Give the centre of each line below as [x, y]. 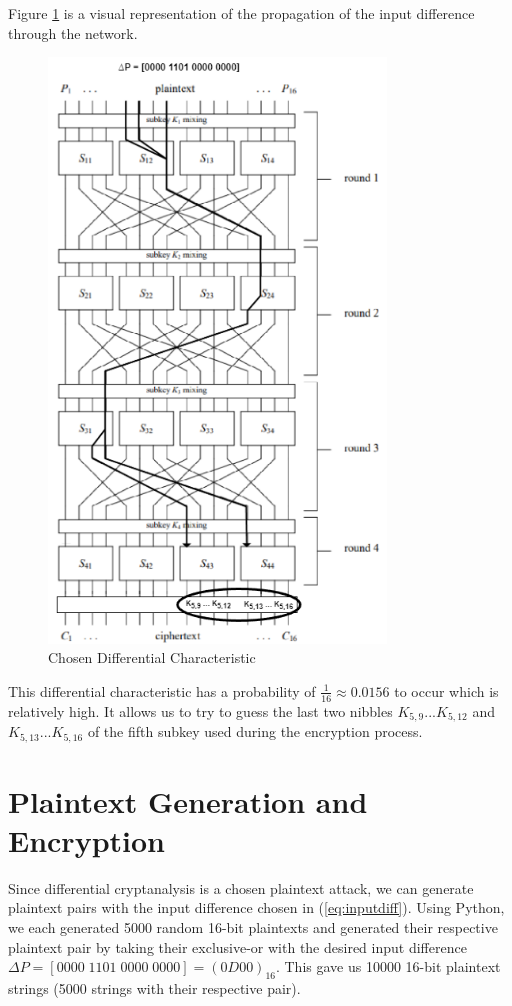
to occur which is [446, 690]
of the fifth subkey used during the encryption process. [255, 731]
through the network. [73, 32]
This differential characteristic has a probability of [162, 690]
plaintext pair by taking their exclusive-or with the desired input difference [237, 946]
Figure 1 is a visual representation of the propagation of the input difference [241, 13]
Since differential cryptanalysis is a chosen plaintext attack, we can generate [241, 887]
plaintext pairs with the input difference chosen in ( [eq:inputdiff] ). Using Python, [256, 907]
